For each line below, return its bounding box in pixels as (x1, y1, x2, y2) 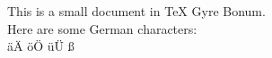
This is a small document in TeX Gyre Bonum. (7, 2, 266, 20)
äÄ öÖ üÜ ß (7, 37, 75, 55)
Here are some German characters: (7, 19, 197, 37)
